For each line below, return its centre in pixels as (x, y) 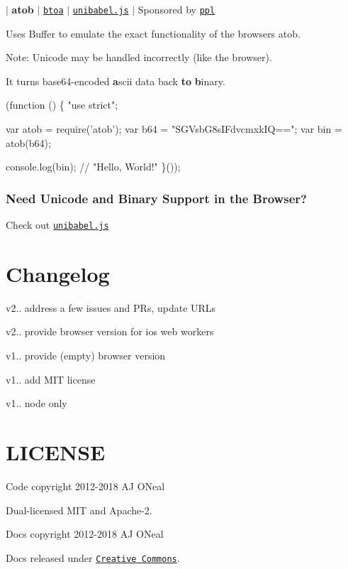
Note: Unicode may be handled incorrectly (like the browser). (139, 57)
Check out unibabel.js (57, 225)
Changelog (58, 273)
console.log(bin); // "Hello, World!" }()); (93, 167)
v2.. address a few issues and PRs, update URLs (111, 307)
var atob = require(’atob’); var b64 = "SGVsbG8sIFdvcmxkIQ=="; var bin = (174, 129)
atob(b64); (28, 142)
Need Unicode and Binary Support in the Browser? (156, 198)
